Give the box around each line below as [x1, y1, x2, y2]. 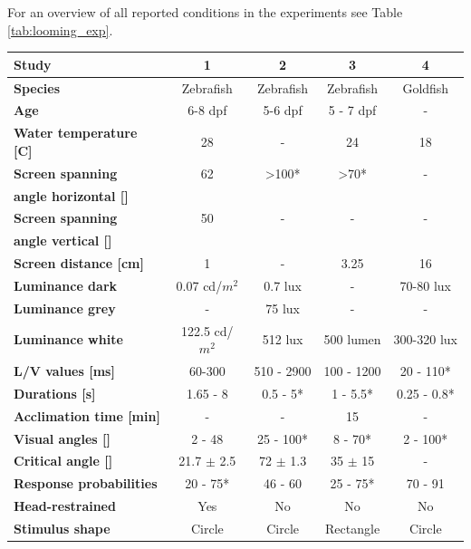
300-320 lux [393, 330, 457, 349]
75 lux [265, 298, 300, 317]
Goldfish [402, 78, 449, 97]
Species [14, 78, 61, 97]
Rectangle [325, 518, 380, 537]
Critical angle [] [14, 451, 113, 470]
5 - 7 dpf [328, 101, 377, 120]
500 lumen [323, 330, 381, 349]
